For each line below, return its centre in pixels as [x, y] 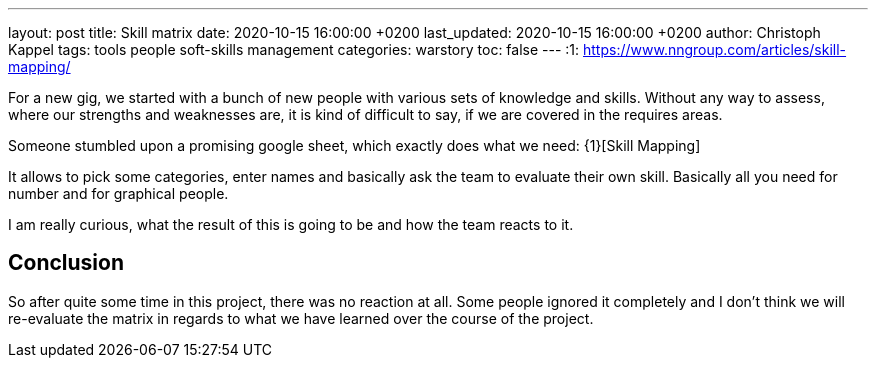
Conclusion [66, 263]
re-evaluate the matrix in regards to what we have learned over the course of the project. [301, 318]
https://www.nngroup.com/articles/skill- [715, 49]
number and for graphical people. [118, 193]
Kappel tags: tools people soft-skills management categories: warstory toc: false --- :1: [294, 49]
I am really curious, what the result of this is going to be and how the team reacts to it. [291, 224]
